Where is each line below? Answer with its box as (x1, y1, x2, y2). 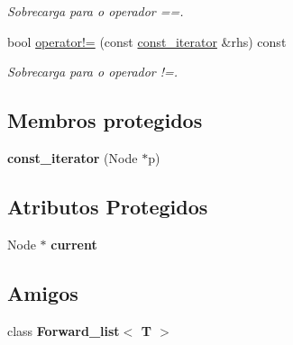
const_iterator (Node (7, 148, 138, 167)
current (50, 234, 97, 253)
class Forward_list (7, 321, 120, 340)
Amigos (7, 278, 78, 306)
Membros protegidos (7, 106, 203, 134)
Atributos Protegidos (7, 192, 208, 220)
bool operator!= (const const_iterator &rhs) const (7, 32, 287, 50)
